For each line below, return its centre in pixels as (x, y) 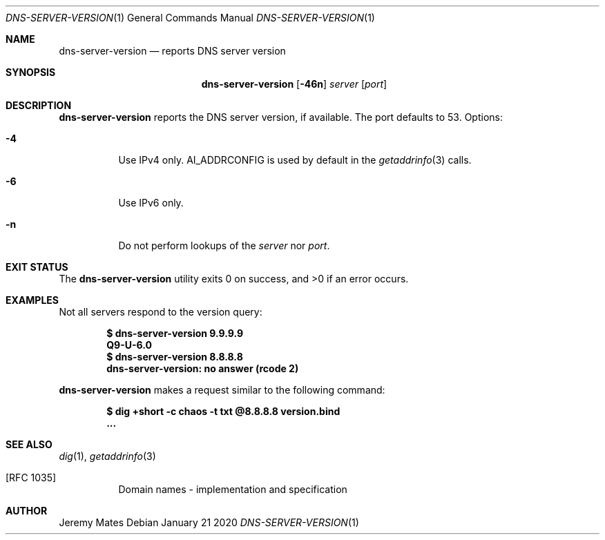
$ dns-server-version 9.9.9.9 (175, 333)
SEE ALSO (29, 444)
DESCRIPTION (39, 105)
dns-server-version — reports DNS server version (172, 51)
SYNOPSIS (31, 72)
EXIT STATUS (37, 267)
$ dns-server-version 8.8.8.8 (175, 357)
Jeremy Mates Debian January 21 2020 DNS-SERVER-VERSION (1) (209, 522)
